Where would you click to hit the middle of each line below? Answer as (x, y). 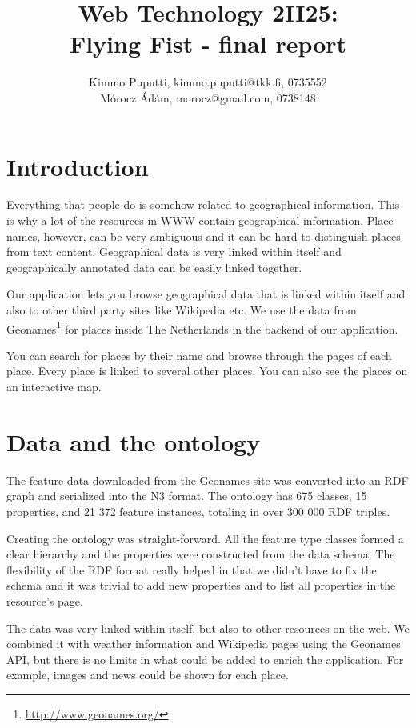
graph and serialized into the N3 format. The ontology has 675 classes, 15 (187, 496)
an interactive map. (54, 387)
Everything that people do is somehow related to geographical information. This (203, 204)
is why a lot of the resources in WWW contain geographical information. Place (200, 220)
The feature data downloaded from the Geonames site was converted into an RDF (208, 480)
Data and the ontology (134, 441)
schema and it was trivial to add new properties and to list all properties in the (201, 585)
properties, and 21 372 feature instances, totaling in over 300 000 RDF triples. (198, 511)
